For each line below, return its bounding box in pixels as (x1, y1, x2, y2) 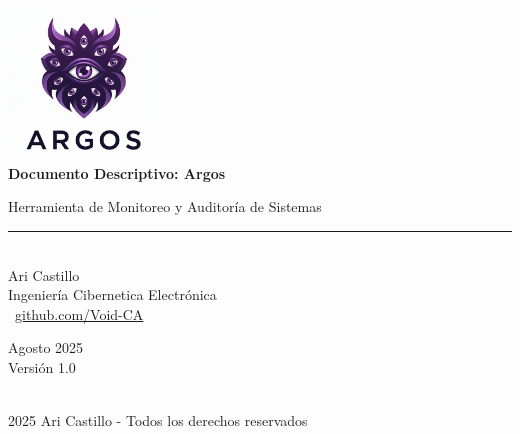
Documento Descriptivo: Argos (8, 162, 226, 183)
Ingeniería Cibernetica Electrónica (8, 284, 217, 305)
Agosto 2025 (8, 337, 84, 358)
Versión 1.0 (8, 356, 76, 377)
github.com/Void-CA (15, 303, 144, 324)
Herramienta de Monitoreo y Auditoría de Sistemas (8, 196, 322, 217)
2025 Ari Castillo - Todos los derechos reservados (8, 410, 308, 431)
